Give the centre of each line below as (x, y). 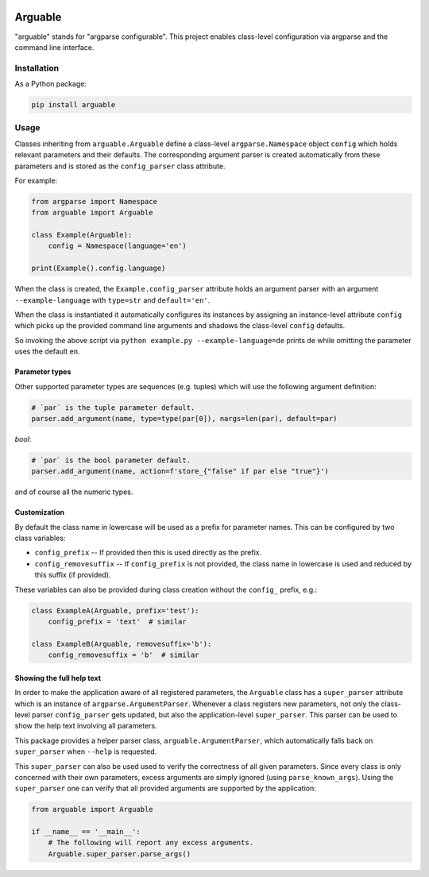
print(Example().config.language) (99, 269)
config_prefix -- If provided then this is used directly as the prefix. (148, 553)
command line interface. (54, 47)
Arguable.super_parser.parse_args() (119, 854)
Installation (37, 68)
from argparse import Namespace (95, 201)
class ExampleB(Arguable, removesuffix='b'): (122, 644)
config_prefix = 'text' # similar (117, 622)
